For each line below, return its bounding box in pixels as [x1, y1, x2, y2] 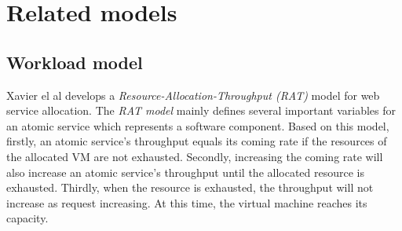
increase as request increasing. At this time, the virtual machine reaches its [6, 194, 367, 211]
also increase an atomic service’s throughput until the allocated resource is [6, 163, 365, 180]
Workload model [6, 49, 143, 74]
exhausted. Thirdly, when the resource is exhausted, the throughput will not [6, 179, 374, 196]
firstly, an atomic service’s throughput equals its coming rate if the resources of [6, 133, 387, 149]
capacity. [6, 210, 49, 226]
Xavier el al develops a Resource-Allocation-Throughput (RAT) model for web [6, 86, 380, 103]
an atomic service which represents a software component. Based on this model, [6, 117, 389, 134]
